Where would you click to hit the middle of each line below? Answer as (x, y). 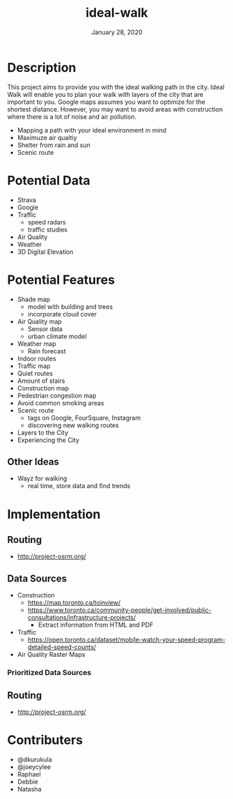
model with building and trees (70, 306)
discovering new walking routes (73, 425)
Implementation (54, 514)
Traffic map (34, 366)
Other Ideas (33, 462)
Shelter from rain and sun (54, 145)
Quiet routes (35, 373)
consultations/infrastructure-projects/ (82, 618)
